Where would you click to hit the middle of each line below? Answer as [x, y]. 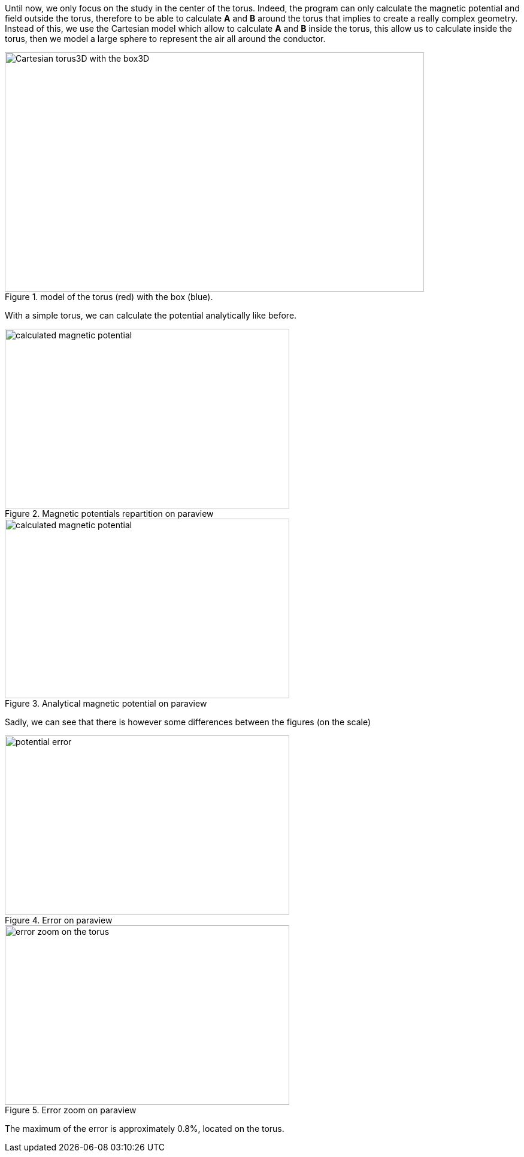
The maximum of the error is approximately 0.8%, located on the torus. [145, 1129]
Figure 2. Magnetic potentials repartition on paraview [109, 514]
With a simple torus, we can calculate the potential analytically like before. [151, 315]
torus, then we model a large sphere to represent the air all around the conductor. [165, 39]
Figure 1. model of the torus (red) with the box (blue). [109, 297]
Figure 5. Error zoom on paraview [71, 1110]
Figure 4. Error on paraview [59, 920]
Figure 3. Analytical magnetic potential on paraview [106, 703]
